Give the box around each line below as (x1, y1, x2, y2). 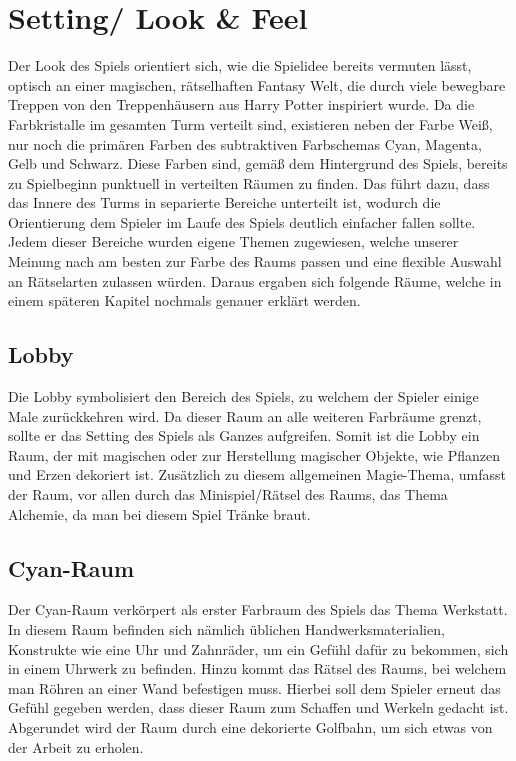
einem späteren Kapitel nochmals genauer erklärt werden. (8, 290, 361, 311)
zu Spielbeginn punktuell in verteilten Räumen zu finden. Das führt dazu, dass (8, 172, 490, 193)
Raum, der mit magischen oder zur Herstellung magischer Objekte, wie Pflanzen (8, 444, 500, 465)
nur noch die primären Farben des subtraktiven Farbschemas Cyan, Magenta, (8, 133, 482, 154)
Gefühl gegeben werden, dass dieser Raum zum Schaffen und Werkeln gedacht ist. (8, 697, 509, 718)
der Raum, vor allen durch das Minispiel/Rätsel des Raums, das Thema (8, 484, 448, 505)
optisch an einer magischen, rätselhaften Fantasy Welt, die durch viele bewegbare (8, 74, 506, 95)
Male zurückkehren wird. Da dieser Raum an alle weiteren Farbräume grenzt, (8, 405, 482, 426)
